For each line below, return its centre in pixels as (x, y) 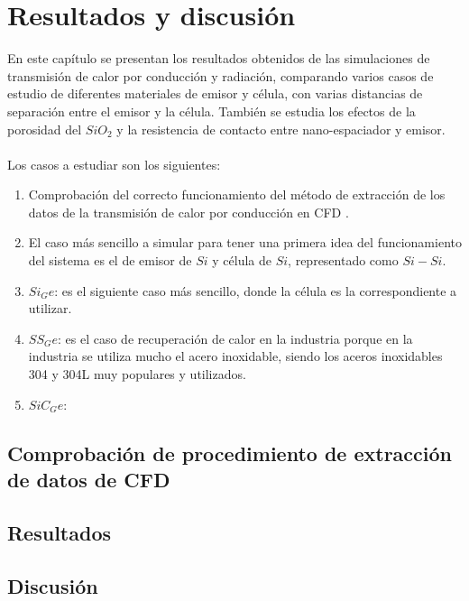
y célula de (242, 260)
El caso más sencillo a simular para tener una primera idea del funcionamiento (245, 242)
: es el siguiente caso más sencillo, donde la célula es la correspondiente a (256, 290)
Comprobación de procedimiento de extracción (230, 453)
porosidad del (45, 129)
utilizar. (50, 308)
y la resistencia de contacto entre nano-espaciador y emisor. (281, 129)
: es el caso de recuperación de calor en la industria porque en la (235, 338)
